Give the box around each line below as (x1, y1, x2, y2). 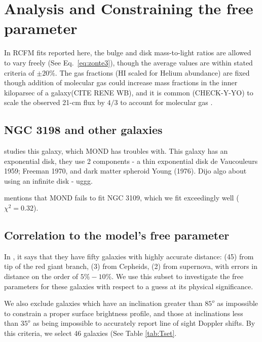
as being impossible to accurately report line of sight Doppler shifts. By (32, 318, 255, 328)
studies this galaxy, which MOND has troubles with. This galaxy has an (4, 146, 228, 156)
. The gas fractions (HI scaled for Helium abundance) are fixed (55, 67, 250, 78)
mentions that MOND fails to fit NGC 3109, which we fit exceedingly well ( (4, 192, 239, 203)
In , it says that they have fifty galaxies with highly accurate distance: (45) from (4, 251, 254, 261)
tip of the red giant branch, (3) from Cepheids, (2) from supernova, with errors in (4, 261, 257, 271)
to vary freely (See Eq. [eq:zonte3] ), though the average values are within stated (4, 57, 253, 67)
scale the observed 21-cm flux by (4, 97, 105, 108)
